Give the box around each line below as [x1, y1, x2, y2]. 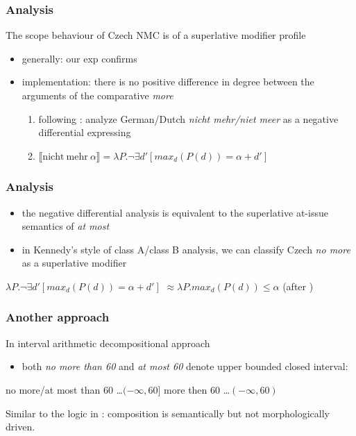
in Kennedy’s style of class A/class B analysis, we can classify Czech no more [22, 242, 350, 256]
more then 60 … [164, 382, 230, 396]
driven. [6, 419, 35, 434]
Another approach [6, 308, 110, 326]
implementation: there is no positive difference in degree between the [22, 74, 314, 89]
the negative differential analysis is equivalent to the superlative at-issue [22, 205, 328, 219]
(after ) [282, 278, 314, 293]
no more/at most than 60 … [6, 382, 123, 396]
